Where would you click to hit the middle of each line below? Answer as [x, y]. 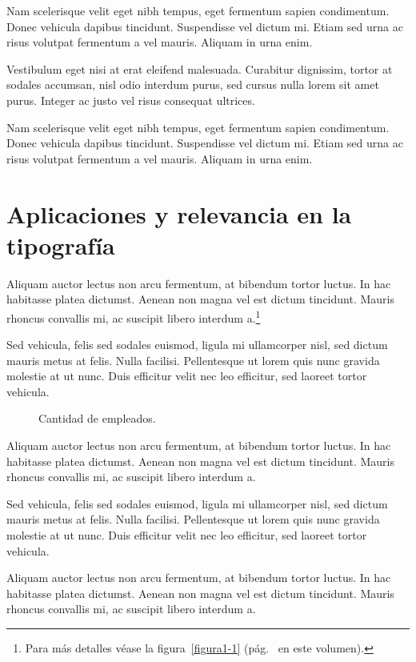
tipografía [61, 245]
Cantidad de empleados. [97, 418]
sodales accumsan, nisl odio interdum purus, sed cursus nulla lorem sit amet [193, 84]
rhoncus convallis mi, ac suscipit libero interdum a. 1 [134, 316]
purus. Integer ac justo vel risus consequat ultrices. [131, 100]
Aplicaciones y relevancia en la [179, 213]
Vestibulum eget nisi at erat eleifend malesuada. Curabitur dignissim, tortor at [200, 68]
